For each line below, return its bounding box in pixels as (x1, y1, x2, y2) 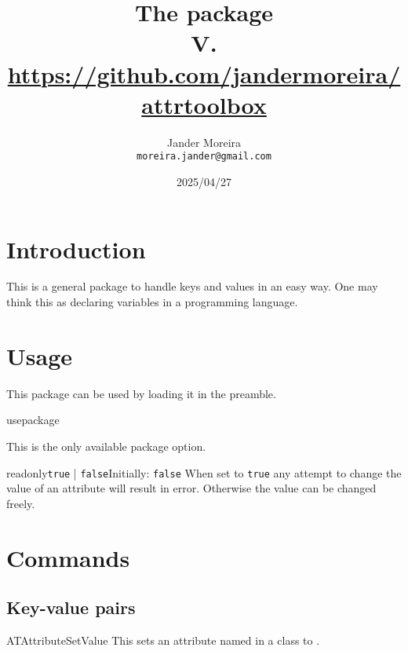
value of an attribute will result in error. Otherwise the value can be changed (6, 480, 377, 496)
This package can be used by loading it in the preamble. (6, 385, 276, 401)
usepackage (6, 411, 60, 428)
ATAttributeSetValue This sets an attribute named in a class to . (6, 631, 320, 648)
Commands (6, 541, 130, 573)
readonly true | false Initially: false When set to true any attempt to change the (6, 464, 402, 481)
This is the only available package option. (6, 437, 206, 454)
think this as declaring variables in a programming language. (6, 294, 298, 310)
